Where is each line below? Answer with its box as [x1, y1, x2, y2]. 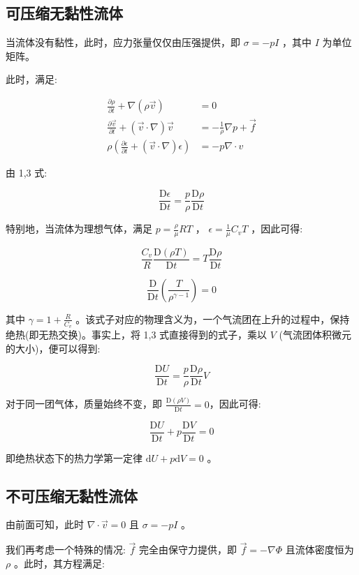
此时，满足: [6, 72, 57, 87]
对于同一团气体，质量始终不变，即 [6, 396, 162, 411]
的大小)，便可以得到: [6, 341, 101, 355]
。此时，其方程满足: [13, 555, 105, 570]
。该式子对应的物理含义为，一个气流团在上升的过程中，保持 [75, 311, 350, 326]
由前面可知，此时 [6, 517, 84, 532]
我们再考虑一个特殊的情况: [6, 542, 126, 557]
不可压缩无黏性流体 [6, 484, 138, 506]
